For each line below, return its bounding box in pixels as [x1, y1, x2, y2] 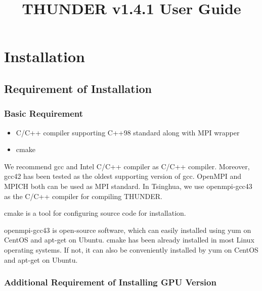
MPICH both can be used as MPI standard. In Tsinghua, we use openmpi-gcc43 [4, 180, 252, 191]
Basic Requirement [4, 107, 83, 120]
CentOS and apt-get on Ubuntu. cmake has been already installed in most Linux [4, 234, 254, 245]
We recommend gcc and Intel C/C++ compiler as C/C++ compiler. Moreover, [4, 161, 250, 171]
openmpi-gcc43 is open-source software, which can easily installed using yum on [4, 224, 251, 235]
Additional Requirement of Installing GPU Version [4, 276, 216, 288]
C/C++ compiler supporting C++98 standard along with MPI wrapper [16, 127, 240, 137]
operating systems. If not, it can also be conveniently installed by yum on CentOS [4, 244, 258, 255]
